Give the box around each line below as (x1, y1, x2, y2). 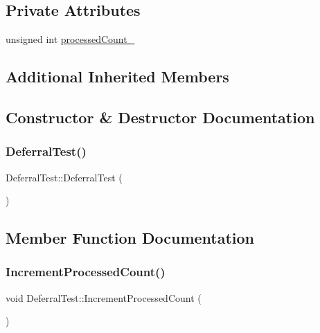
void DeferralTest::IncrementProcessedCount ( (6, 290, 202, 305)
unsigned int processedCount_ (6, 32, 135, 46)
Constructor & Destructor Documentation (6, 106, 315, 127)
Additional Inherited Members (6, 66, 229, 87)
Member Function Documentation (6, 227, 255, 249)
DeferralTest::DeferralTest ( (6, 170, 123, 184)
